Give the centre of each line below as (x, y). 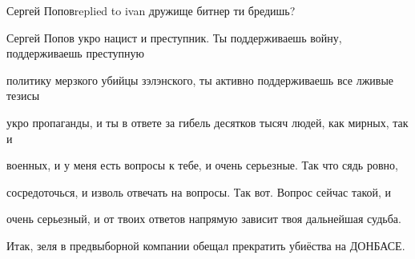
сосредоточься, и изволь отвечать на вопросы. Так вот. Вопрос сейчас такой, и (199, 191)
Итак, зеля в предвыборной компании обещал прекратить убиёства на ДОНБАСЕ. (206, 245)
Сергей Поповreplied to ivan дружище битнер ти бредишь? (151, 10)
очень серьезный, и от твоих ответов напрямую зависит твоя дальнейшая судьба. (204, 219)
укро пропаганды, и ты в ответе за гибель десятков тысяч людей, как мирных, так (207, 122)
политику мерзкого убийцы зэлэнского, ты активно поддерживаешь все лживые (200, 80)
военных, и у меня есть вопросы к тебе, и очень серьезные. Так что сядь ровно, (202, 165)
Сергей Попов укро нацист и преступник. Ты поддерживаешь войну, (174, 37)
